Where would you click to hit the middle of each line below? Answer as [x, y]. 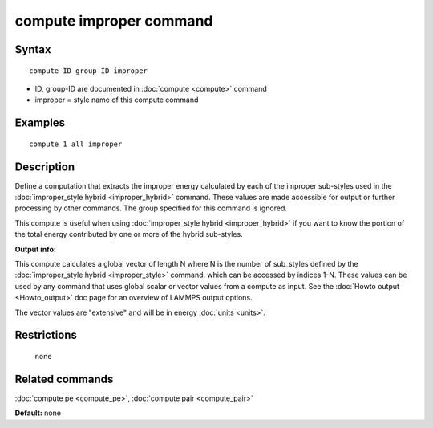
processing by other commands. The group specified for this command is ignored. [151, 208]
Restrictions [46, 335]
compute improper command [114, 21]
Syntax [33, 49]
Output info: [35, 249]
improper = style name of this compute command [117, 100]
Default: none [38, 413]
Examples [40, 123]
